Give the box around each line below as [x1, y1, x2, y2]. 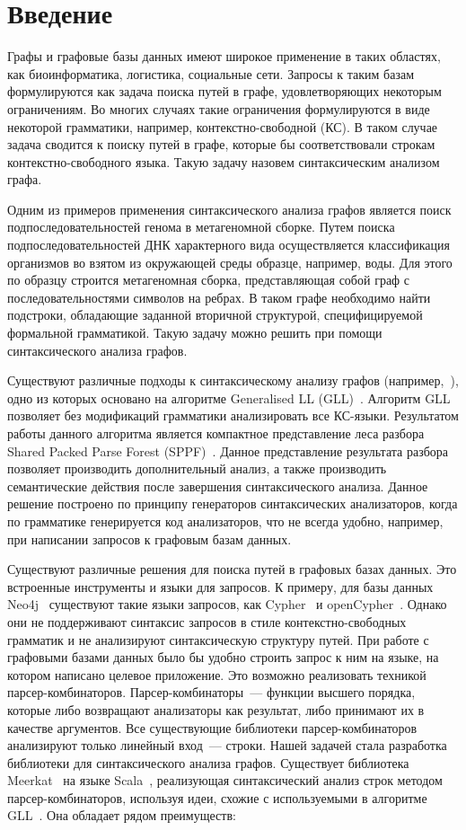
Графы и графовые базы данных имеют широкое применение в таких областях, [7, 47, 441, 66]
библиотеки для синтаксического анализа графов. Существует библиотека [7, 753, 409, 772]
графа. [7, 170, 42, 189]
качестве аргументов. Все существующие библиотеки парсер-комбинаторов [7, 718, 418, 737]
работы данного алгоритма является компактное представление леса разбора [7, 424, 425, 442]
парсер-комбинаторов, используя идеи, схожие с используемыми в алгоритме [7, 788, 427, 807]
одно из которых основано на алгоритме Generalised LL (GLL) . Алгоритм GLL [7, 388, 451, 407]
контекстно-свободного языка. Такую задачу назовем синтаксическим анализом [7, 152, 440, 171]
